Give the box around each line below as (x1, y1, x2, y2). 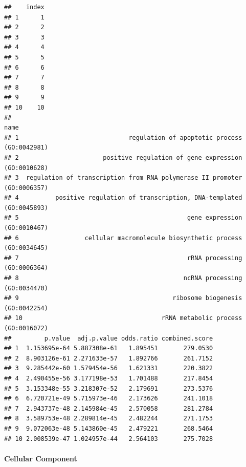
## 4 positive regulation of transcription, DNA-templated (4, 194, 242, 202)
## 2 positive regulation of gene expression (4, 154, 242, 161)
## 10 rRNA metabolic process (4, 314, 242, 322)
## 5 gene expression (4, 214, 242, 222)
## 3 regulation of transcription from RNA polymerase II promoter (4, 174, 242, 182)
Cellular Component (4, 453, 77, 463)
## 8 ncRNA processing (4, 274, 242, 282)
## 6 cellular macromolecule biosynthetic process (4, 234, 242, 242)
